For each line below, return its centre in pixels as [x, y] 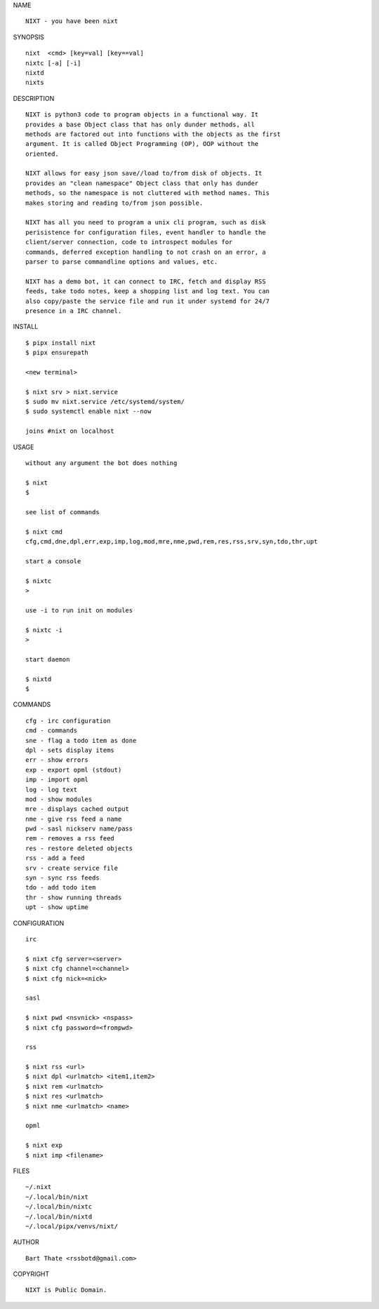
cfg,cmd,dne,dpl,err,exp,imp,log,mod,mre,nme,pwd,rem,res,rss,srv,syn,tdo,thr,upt [172, 542]
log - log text [52, 790]
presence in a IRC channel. [74, 311]
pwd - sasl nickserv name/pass [79, 829]
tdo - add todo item [61, 888]
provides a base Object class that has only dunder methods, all [140, 124]
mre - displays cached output [78, 809]
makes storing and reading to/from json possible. [114, 203]
